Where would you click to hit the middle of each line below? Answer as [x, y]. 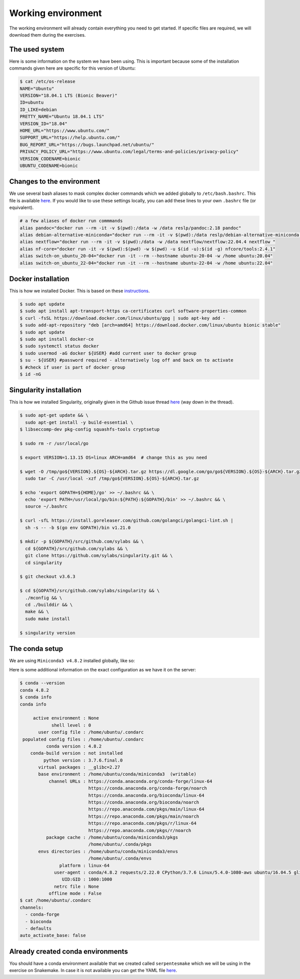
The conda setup [36, 649]
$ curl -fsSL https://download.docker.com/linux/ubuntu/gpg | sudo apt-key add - [123, 318]
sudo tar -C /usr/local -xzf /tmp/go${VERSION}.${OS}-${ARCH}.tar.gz [112, 478]
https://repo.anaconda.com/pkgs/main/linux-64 [146, 809]
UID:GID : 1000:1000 [87, 880]
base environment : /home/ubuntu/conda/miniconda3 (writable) [117, 774]
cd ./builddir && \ [49, 604]
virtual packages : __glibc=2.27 [79, 767]
